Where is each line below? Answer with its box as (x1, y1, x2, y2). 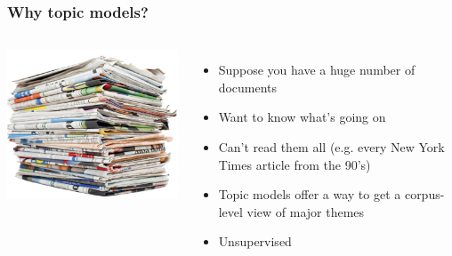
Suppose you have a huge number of (218, 60, 416, 79)
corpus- (404, 185, 445, 204)
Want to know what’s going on (218, 108, 386, 126)
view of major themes (246, 202, 365, 220)
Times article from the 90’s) (218, 155, 371, 173)
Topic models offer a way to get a (218, 185, 401, 204)
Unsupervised (218, 232, 292, 251)
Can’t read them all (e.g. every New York (218, 138, 445, 156)
